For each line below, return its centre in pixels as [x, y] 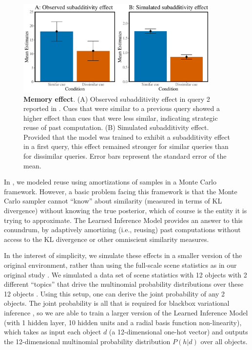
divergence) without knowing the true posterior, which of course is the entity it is [126, 211]
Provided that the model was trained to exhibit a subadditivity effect [127, 137]
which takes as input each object [53, 332]
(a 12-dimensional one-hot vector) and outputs [178, 332]
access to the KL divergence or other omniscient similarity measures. [107, 239]
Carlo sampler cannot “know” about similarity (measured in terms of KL [113, 201]
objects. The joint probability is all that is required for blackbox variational [117, 303]
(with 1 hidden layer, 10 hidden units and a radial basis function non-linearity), [123, 322]
